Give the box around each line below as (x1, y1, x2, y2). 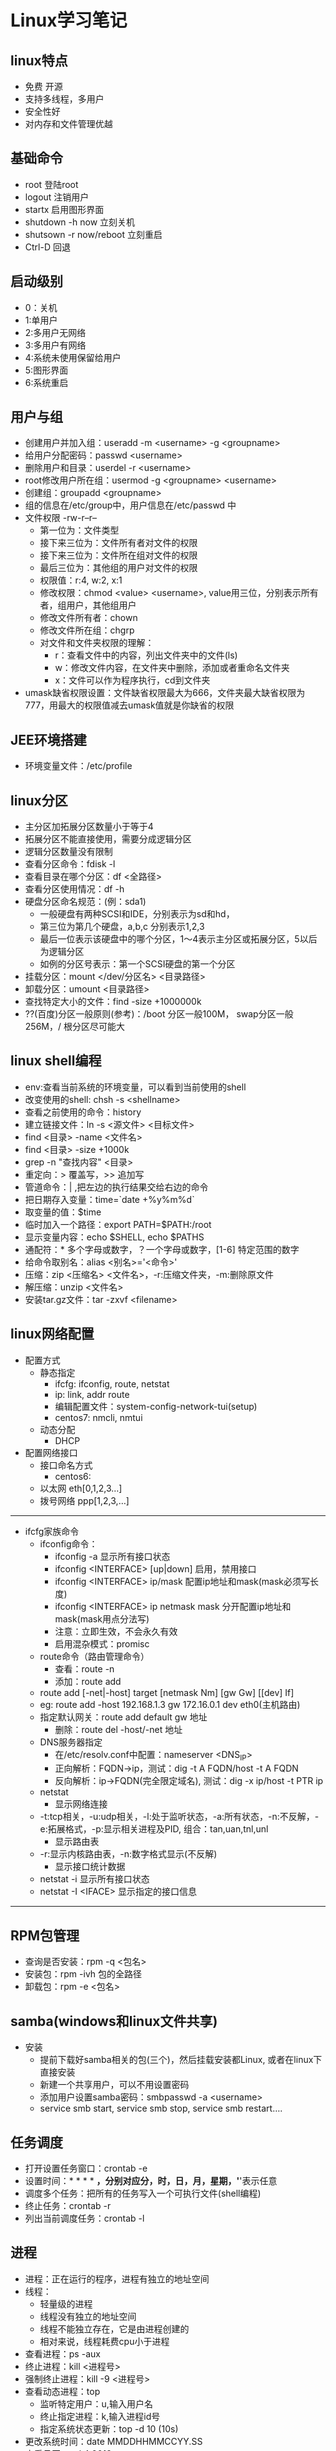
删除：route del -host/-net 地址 (54, 1723, 183, 1735)
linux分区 (10, 792, 68, 809)
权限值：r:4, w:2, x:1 (39, 574, 123, 586)
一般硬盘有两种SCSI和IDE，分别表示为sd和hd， (39, 908, 235, 920)
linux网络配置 (10, 1326, 95, 1343)
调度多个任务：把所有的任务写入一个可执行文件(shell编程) (24, 2187, 262, 2199)
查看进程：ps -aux (24, 2347, 101, 2360)
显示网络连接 (54, 1798, 108, 1810)
